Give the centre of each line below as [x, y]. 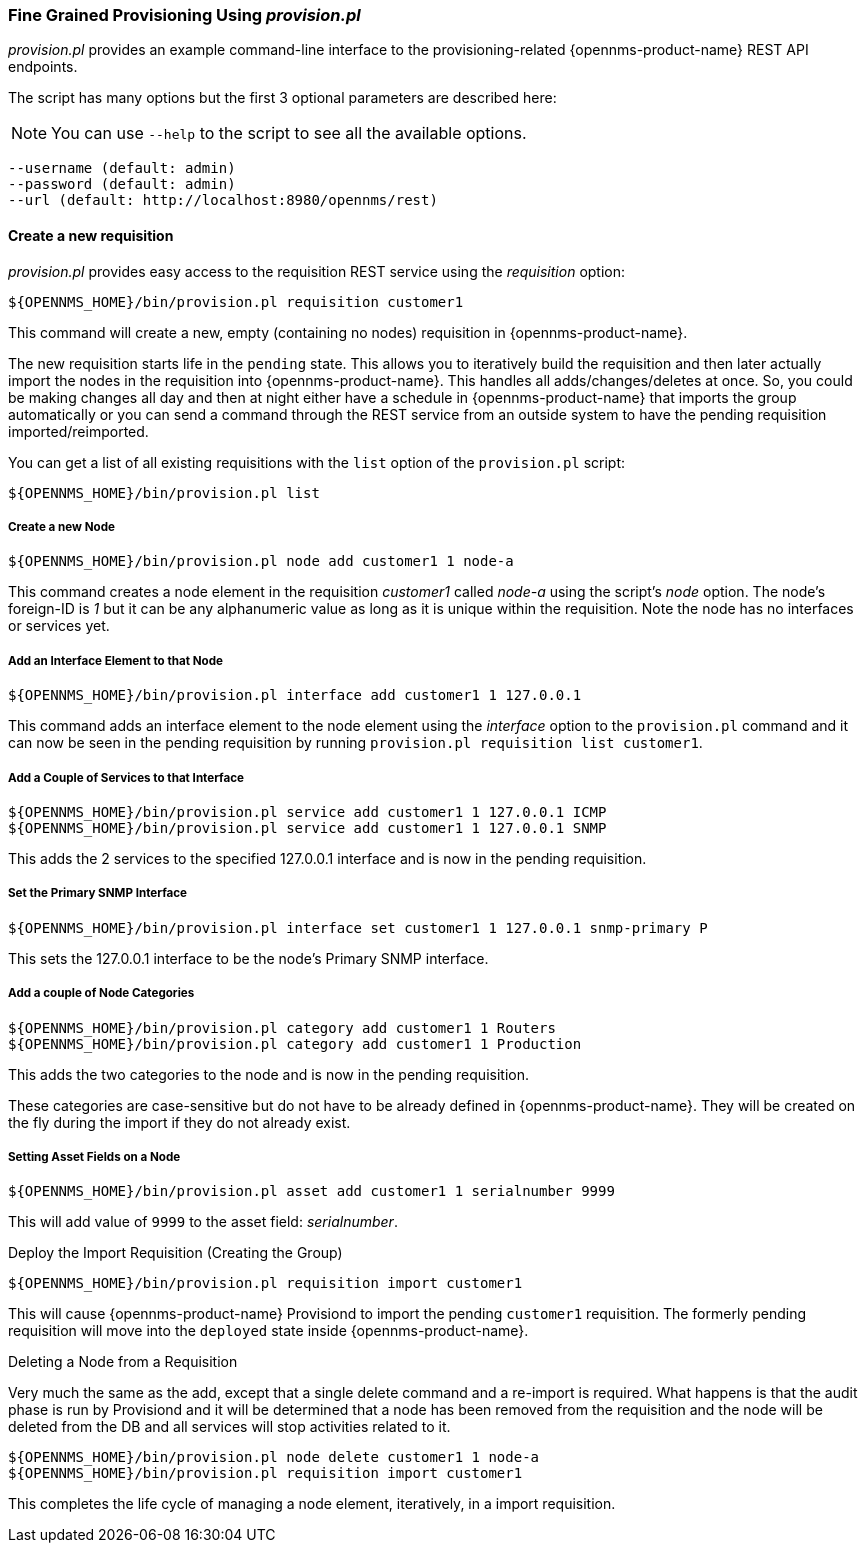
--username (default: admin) [122, 168]
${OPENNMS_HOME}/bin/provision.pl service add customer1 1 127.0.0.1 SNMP [307, 827]
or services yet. [59, 626]
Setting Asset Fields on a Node [94, 1156]
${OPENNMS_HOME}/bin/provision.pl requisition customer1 [236, 301]
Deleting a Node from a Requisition [123, 1362]
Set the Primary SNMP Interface [98, 893]
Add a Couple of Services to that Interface [126, 777]
